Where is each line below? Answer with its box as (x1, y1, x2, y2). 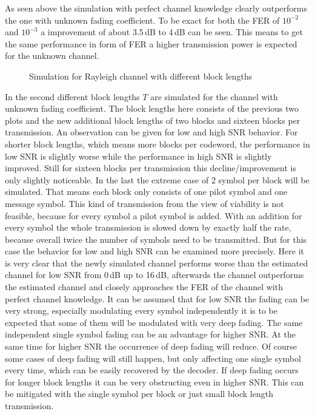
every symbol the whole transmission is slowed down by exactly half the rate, (5, 221, 291, 234)
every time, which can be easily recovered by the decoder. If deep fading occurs (5, 364, 299, 376)
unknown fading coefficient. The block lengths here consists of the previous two (5, 102, 299, 115)
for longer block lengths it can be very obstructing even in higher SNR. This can (5, 375, 304, 388)
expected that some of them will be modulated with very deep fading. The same (5, 316, 303, 328)
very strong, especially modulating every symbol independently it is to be (5, 304, 278, 317)
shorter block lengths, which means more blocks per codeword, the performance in (5, 137, 310, 150)
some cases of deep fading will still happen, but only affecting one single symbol (5, 351, 301, 364)
